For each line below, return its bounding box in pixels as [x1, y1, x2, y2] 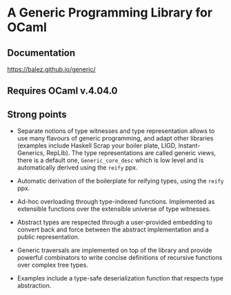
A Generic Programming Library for [7, 5, 212, 21]
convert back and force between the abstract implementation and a [17, 225, 209, 234]
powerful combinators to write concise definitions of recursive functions [17, 254, 223, 262]
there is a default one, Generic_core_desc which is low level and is [17, 156, 204, 165]
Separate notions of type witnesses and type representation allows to [17, 127, 215, 135]
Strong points [7, 108, 67, 120]
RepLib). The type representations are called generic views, [46, 149, 216, 157]
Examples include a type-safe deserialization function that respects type [17, 274, 224, 283]
